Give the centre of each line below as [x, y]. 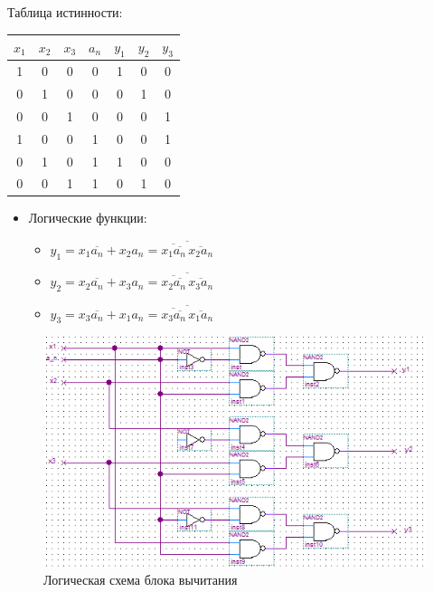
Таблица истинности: [65, 12]
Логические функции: [88, 218]
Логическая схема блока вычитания [141, 580]
